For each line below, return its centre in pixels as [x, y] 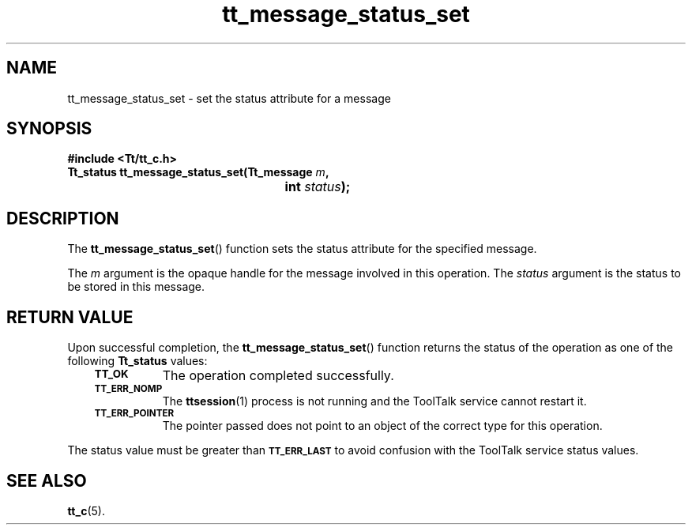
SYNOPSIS [49, 129]
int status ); [318, 187]
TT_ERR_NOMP [128, 389]
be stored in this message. [136, 287]
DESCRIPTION [63, 218]
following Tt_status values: [137, 361]
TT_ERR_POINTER [134, 414]
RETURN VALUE [70, 317]
